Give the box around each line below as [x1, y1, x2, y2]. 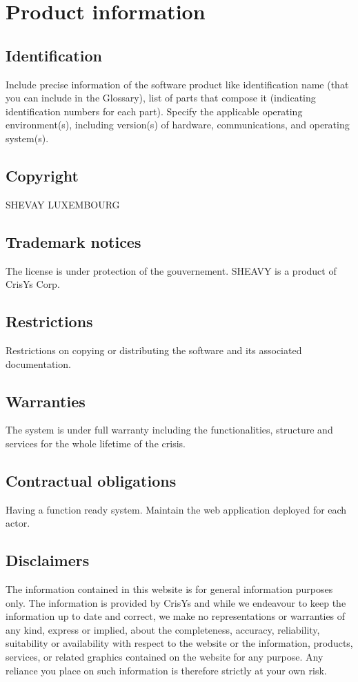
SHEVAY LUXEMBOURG [6, 197, 120, 211]
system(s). [6, 130, 49, 145]
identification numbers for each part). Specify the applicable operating [6, 104, 303, 118]
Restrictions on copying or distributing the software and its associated [6, 342, 302, 357]
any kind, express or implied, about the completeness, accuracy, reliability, [6, 622, 320, 636]
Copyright [6, 164, 79, 186]
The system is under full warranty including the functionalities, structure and [6, 422, 333, 437]
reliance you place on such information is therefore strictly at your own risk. [6, 663, 327, 677]
